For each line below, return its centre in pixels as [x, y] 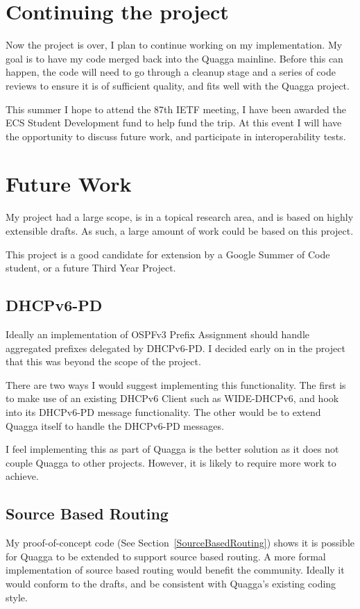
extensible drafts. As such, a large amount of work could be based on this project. [180, 231]
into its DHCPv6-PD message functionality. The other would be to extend [163, 411]
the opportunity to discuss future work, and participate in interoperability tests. [176, 136]
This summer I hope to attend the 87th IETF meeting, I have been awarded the [176, 109]
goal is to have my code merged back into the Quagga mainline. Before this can [174, 58]
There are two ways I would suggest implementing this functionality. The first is [176, 384]
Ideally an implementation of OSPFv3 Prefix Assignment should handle [158, 334]
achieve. [22, 476]
